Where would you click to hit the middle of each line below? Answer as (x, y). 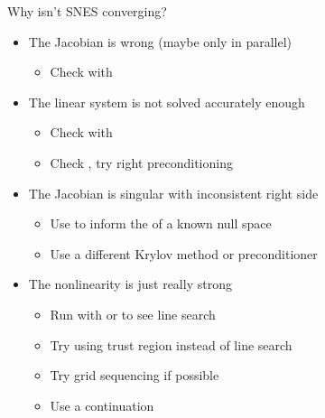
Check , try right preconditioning (141, 162)
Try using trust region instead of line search (171, 344)
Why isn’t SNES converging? (87, 11)
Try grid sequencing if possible (135, 375)
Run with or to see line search (133, 314)
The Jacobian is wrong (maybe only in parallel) (160, 41)
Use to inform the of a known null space (161, 223)
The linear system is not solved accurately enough (167, 102)
